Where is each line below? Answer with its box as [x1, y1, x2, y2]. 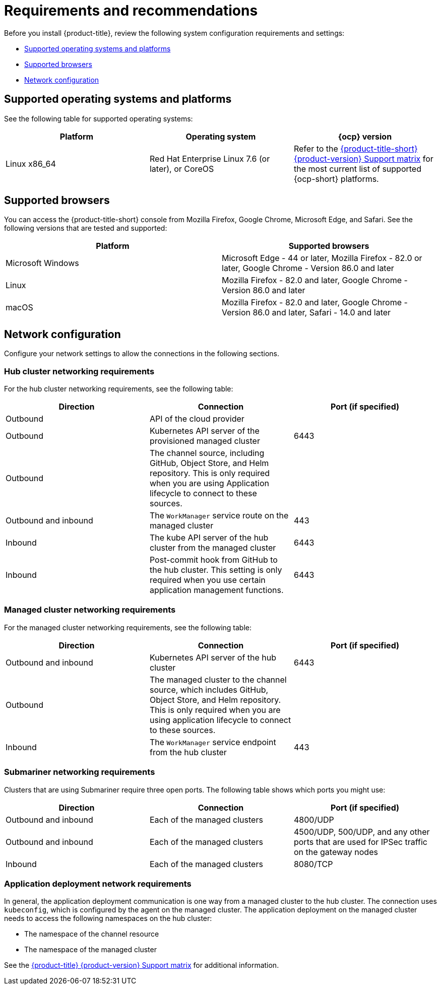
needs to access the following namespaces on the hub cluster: [4, 914, 212, 923]
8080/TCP [293, 859, 333, 869]
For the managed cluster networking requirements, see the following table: [4, 623, 251, 632]
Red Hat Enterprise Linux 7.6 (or [149, 153, 270, 164]
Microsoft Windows [6, 258, 79, 269]
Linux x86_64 [6, 158, 56, 169]
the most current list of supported [293, 163, 421, 174]
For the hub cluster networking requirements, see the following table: [4, 384, 233, 393]
